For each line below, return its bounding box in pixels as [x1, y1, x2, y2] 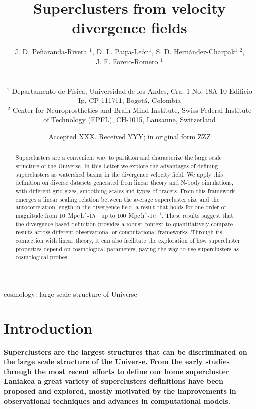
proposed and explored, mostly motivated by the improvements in [4, 386, 236, 396]
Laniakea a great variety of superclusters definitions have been [4, 376, 223, 386]
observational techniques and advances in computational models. [4, 395, 231, 406]
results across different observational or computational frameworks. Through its [15, 228, 222, 236]
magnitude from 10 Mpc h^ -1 [15, 211, 92, 220]
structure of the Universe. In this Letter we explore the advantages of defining [15, 162, 218, 170]
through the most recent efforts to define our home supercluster [4, 366, 229, 376]
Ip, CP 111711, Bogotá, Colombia [78, 95, 181, 105]
